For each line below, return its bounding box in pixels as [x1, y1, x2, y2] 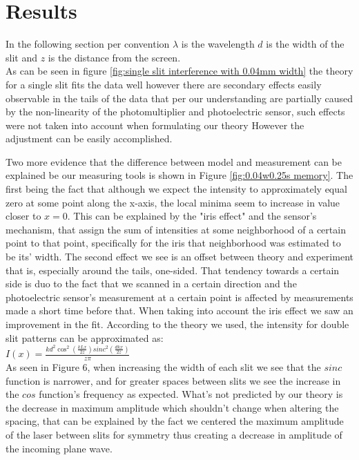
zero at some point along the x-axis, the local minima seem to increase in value [6, 195, 340, 209]
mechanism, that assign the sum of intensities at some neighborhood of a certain [6, 222, 346, 236]
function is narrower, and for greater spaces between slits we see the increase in [6, 373, 341, 387]
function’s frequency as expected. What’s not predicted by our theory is [39, 387, 343, 401]
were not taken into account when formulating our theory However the [6, 117, 304, 132]
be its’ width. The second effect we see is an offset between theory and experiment [6, 249, 353, 264]
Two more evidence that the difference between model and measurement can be [6, 154, 342, 169]
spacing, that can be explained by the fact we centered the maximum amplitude [6, 414, 344, 428]
